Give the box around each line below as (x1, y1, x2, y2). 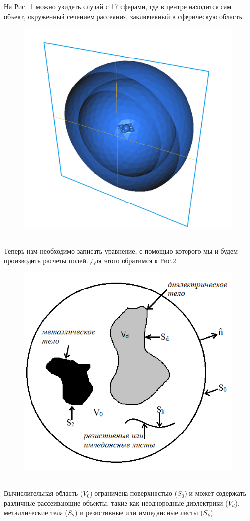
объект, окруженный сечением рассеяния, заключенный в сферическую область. (4, 11, 244, 21)
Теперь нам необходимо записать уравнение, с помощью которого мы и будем (4, 246, 238, 256)
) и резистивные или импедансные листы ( (75, 507, 203, 518)
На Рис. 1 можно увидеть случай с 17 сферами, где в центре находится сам (4, 1, 232, 11)
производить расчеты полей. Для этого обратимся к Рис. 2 (4, 255, 176, 265)
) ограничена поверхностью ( (90, 488, 178, 498)
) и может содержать (184, 488, 246, 498)
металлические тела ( (4, 507, 68, 518)
